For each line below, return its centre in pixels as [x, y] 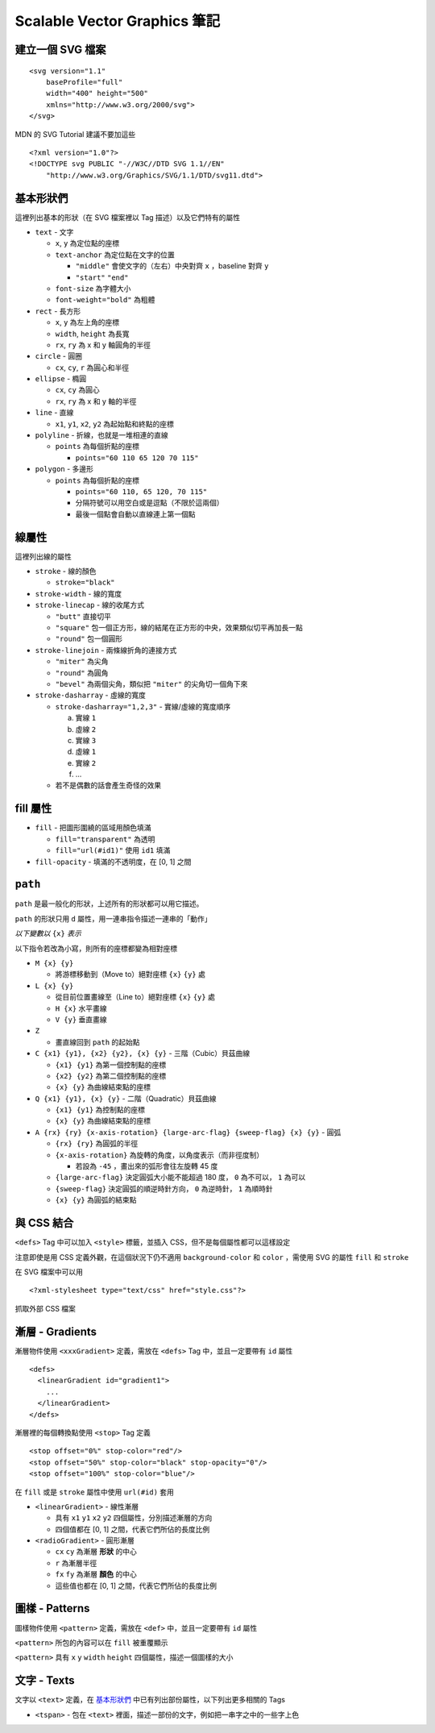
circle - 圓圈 [58, 356]
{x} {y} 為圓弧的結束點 [96, 1200]
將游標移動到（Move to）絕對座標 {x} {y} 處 [130, 975]
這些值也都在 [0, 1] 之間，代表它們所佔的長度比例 [136, 1585]
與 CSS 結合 [44, 1223]
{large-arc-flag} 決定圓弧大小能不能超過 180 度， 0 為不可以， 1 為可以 [180, 1178]
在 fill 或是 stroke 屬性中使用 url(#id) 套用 [95, 1492]
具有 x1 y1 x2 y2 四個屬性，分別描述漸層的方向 [134, 1518]
